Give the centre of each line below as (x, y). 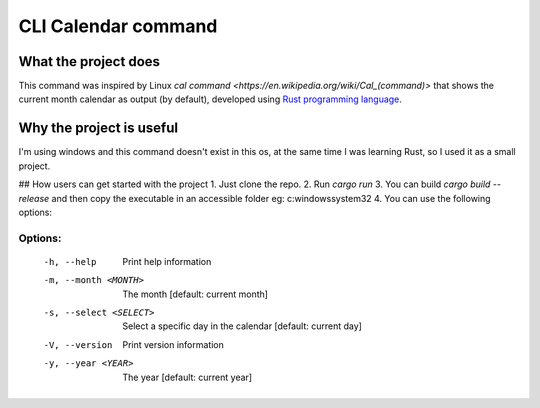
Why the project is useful (98, 128)
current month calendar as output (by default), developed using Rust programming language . (210, 99)
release (34, 198)
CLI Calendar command (118, 26)
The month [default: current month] (195, 294)
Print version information (173, 344)
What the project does (89, 61)
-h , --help (70, 261)
